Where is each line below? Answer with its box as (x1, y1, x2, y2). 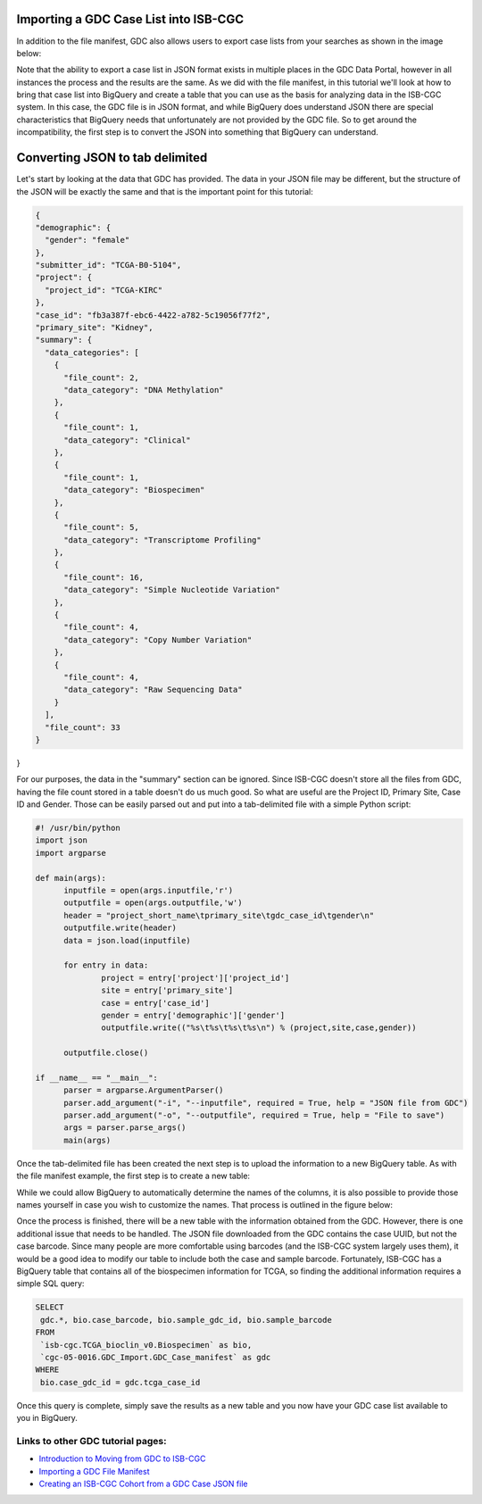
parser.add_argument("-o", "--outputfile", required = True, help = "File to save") (63, 1110, 445, 1120)
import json (35, 835, 88, 845)
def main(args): (35, 873, 107, 883)
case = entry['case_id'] (101, 998, 210, 1008)
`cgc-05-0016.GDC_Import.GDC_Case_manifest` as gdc (40, 1352, 271, 1362)
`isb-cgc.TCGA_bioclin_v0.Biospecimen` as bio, (40, 1340, 253, 1350)
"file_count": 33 (45, 722, 120, 732)
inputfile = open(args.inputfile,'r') (63, 885, 234, 896)
